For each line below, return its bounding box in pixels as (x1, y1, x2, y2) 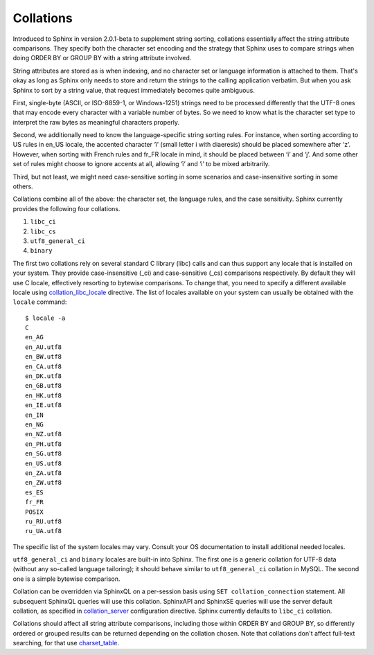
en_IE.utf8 (25, 402, 62, 409)
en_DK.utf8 (25, 373, 62, 380)
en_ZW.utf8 (25, 478, 62, 487)
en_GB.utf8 (25, 382, 62, 390)
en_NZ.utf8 (25, 430, 62, 438)
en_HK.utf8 (25, 391, 62, 400)
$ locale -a (25, 314, 66, 322)
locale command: (12, 298, 67, 306)
